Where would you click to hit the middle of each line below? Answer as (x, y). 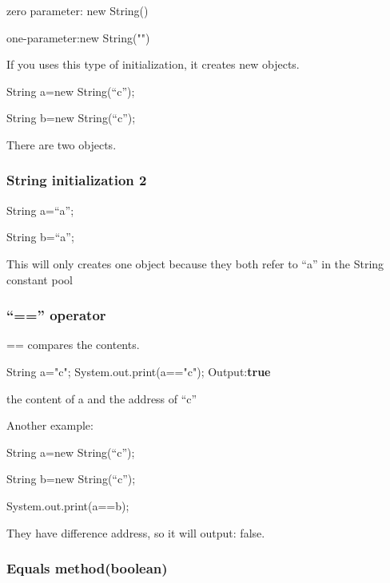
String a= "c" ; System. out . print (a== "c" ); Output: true (139, 371)
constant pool (40, 279)
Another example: (50, 425)
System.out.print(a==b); (68, 505)
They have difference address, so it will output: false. (136, 532)
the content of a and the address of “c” (102, 398)
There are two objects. (62, 144)
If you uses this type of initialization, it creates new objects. (153, 64)
